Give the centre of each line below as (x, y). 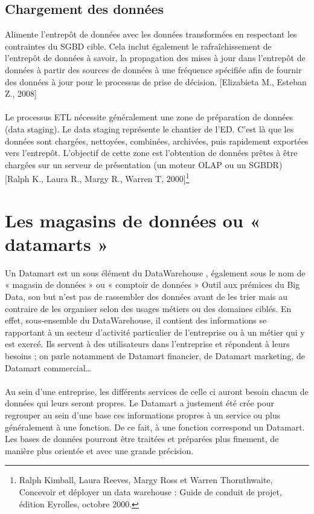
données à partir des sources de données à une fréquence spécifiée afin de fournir (153, 69)
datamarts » (57, 243)
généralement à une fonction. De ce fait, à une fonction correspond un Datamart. (155, 427)
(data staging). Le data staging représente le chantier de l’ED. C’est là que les (149, 128)
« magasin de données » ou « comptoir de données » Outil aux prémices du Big (152, 285)
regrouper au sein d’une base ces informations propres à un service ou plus (143, 415)
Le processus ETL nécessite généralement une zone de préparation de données (149, 117)
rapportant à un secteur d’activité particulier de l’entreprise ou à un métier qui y (155, 332)
